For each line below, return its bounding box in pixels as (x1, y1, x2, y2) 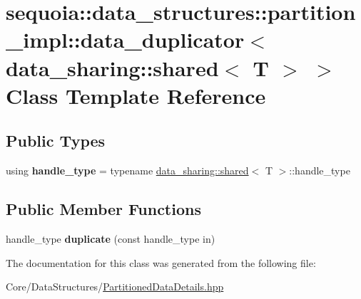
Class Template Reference (6, 80, 266, 110)
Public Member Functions (6, 198, 201, 220)
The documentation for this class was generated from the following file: (6, 255, 316, 270)
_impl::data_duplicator (6, 25, 245, 54)
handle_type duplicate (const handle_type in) (6, 231, 215, 246)
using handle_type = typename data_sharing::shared (6, 163, 249, 178)
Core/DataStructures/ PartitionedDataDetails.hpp (6, 279, 224, 294)
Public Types (6, 130, 106, 152)
